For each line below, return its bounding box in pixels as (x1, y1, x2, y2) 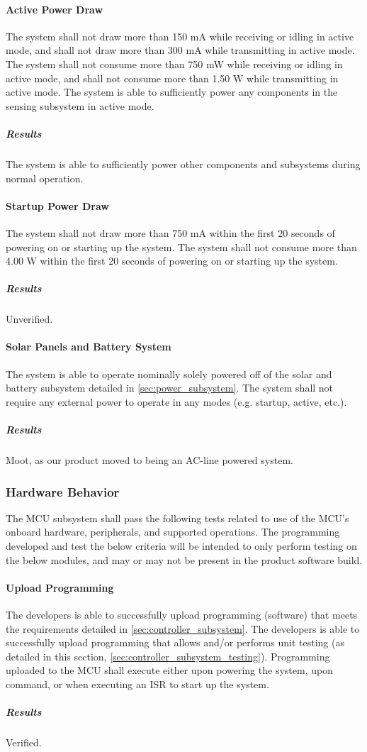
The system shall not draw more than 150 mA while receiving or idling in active (6, 28, 354, 43)
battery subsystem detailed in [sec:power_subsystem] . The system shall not (6, 380, 334, 395)
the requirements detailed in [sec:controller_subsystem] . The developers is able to (6, 621, 360, 636)
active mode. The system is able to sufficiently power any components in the (6, 84, 338, 99)
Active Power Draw (6, 1, 103, 16)
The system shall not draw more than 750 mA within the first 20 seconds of (6, 225, 335, 240)
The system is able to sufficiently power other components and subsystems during (6, 156, 361, 171)
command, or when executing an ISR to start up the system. (6, 676, 269, 691)
